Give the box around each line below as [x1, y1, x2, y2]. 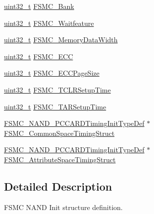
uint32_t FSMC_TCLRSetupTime [4, 84, 111, 95]
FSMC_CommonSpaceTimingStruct [4, 127, 115, 138]
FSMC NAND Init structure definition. [4, 202, 123, 212]
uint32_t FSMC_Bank [4, 1, 74, 11]
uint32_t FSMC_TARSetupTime [4, 101, 106, 111]
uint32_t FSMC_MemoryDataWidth [4, 34, 118, 45]
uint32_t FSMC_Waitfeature [4, 17, 94, 28]
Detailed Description [4, 178, 112, 194]
